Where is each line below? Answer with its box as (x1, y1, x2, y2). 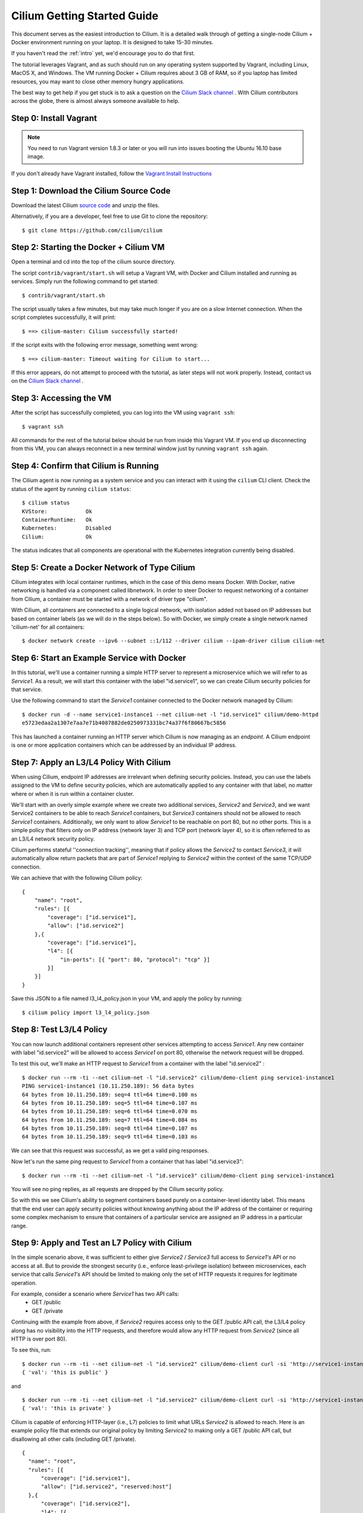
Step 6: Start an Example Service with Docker (11, 653, 186, 663)
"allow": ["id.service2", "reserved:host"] (41, 1483, 172, 1490)
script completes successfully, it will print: (11, 313, 116, 321)
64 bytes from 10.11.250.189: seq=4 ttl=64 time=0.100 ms (22, 1091, 198, 1098)
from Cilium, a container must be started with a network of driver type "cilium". (11, 595, 208, 602)
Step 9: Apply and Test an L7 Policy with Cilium (11, 1238, 192, 1248)
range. (11, 1222, 28, 1229)
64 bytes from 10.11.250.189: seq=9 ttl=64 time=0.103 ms (22, 1134, 198, 1140)
